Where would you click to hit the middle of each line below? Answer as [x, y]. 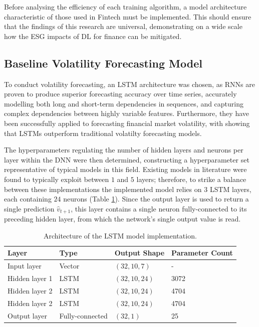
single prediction [29, 208]
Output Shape [140, 253]
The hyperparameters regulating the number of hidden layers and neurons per [124, 150]
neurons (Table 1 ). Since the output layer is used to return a [156, 199]
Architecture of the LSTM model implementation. [120, 235]
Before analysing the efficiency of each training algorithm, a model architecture [125, 6]
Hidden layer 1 [30, 278]
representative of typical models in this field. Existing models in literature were [125, 169]
